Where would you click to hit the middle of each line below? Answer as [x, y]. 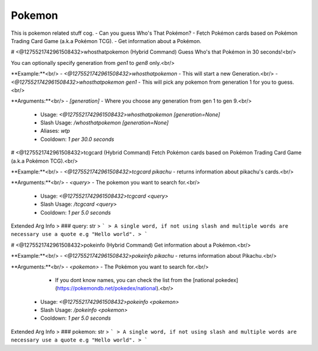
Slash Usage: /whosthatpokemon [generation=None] [105, 123]
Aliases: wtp [55, 131]
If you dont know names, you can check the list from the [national [135, 280]
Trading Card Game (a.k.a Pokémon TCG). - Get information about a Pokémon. [106, 41]
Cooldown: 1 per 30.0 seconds [77, 139]
